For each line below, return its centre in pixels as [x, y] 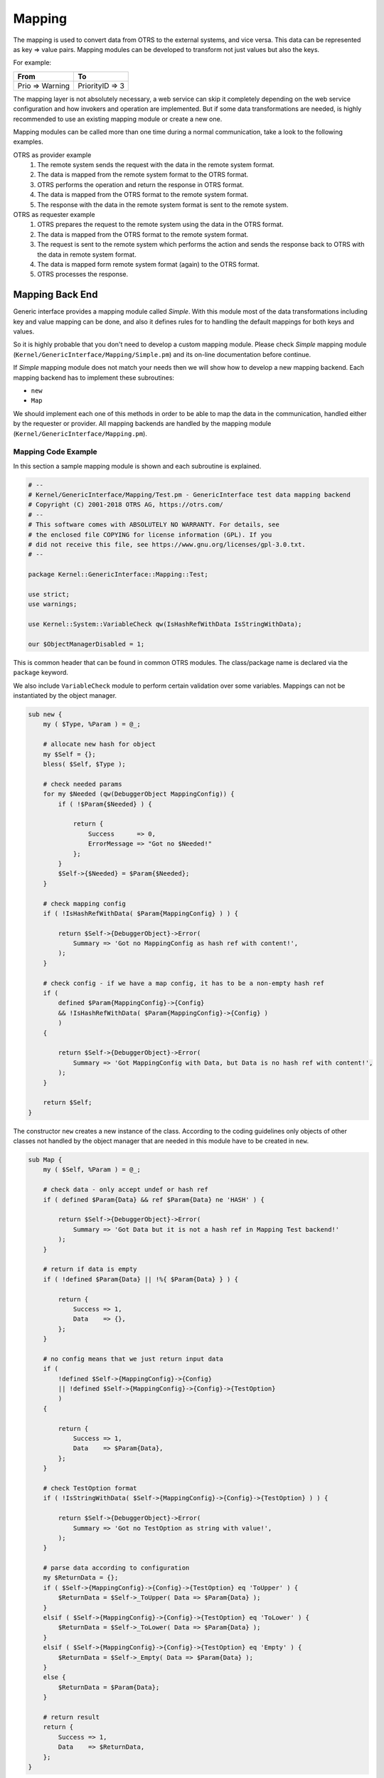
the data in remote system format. [87, 254]
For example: [32, 63]
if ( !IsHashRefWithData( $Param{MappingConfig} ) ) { [140, 913]
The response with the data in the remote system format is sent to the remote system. [163, 204]
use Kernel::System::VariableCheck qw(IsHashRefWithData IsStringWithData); [165, 624]
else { [54, 1677]
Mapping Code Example [55, 452]
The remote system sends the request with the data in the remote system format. [156, 165]
